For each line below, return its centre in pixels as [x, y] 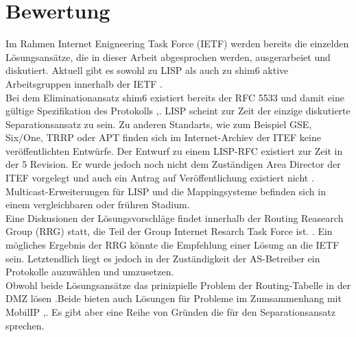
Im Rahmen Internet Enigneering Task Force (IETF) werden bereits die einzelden [177, 43]
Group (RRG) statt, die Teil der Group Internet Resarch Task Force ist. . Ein [169, 231]
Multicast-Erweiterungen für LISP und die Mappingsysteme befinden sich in [166, 191]
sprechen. [25, 325]
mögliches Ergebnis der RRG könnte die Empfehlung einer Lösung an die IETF [173, 245]
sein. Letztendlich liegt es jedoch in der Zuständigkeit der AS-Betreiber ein [163, 258]
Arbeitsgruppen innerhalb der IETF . [84, 83]
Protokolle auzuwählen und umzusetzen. [90, 272]
